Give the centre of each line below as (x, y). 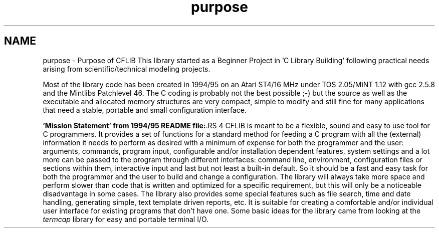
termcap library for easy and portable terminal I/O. (126, 219)
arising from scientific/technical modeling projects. (127, 69)
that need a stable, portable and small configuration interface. (145, 110)
